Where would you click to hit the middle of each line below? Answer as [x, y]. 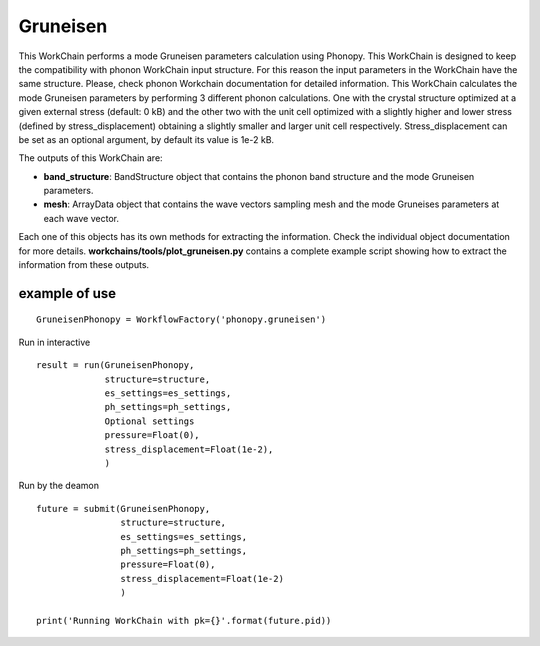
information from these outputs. [84, 265]
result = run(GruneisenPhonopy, [115, 365]
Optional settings [149, 421]
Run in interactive [54, 342]
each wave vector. [81, 218]
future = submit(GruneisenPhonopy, [123, 508]
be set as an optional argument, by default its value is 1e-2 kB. [146, 139]
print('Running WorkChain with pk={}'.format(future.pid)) [184, 620]
